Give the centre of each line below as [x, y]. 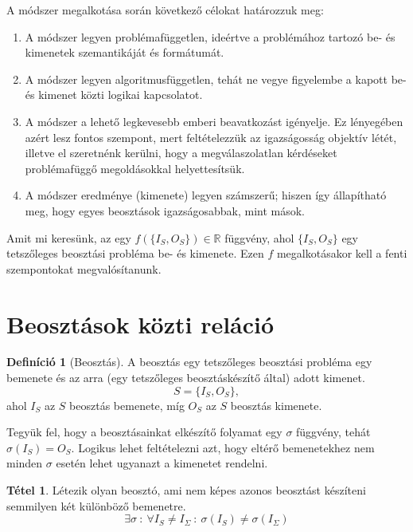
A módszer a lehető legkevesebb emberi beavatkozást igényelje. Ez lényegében [214, 121]
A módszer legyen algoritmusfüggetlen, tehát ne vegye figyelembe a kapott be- [216, 79]
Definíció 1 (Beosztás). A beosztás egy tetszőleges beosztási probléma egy [189, 362]
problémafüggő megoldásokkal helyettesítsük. [135, 168]
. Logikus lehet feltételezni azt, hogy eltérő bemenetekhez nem [223, 447]
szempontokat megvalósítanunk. [84, 268]
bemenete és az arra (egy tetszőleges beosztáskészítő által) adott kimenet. [186, 378]
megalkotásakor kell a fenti [342, 253]
